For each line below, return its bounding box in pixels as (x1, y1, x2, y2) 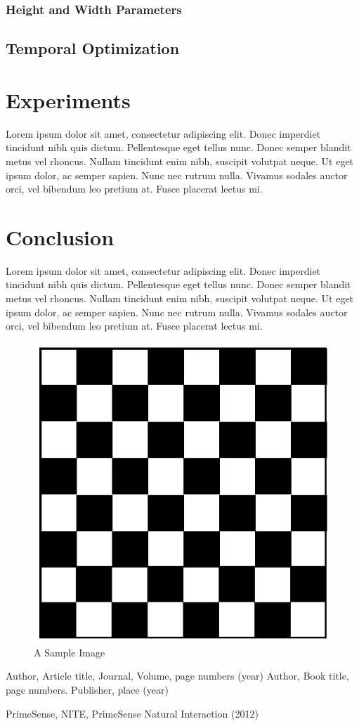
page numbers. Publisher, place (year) (6, 682, 169, 697)
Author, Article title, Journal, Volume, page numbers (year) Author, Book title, (6, 668, 349, 683)
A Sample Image (34, 644, 105, 659)
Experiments (6, 85, 131, 114)
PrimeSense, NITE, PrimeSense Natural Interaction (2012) (6, 706, 259, 720)
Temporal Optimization (6, 37, 180, 59)
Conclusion (6, 222, 115, 251)
